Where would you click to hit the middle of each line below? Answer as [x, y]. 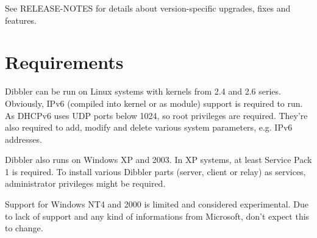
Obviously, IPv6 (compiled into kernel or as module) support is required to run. [154, 103]
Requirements [64, 62]
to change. [24, 228]
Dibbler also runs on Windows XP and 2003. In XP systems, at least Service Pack [158, 160]
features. [21, 20]
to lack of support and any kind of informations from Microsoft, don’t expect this [157, 216]
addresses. [23, 139]
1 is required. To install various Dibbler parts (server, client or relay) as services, [155, 171]
